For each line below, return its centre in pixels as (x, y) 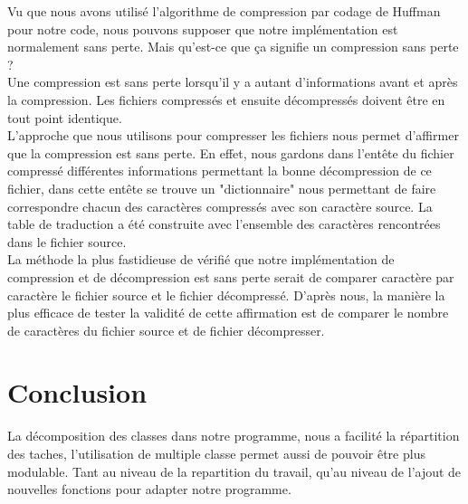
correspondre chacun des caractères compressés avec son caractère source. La (220, 206)
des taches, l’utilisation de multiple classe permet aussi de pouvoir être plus (216, 453)
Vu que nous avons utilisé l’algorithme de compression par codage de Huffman (224, 11)
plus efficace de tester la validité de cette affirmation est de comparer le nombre (228, 313)
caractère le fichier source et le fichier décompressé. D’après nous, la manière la (226, 295)
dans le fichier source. (67, 241)
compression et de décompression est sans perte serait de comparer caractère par (231, 276)
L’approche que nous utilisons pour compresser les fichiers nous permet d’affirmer (233, 135)
